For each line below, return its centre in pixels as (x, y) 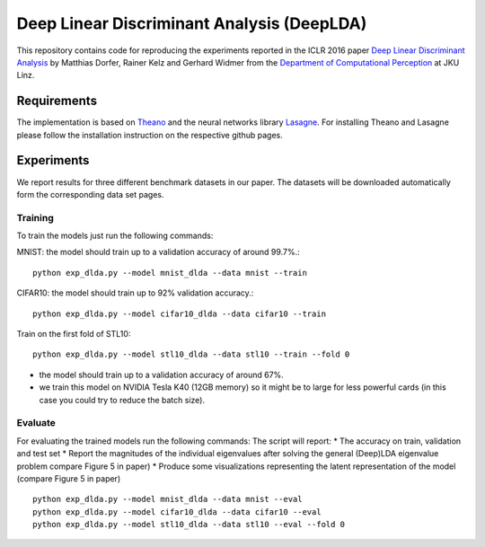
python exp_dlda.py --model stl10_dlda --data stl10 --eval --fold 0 (189, 525)
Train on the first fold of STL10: (74, 334)
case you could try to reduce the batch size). (122, 400)
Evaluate (36, 423)
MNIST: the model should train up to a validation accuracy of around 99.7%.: (158, 252)
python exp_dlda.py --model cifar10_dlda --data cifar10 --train (180, 313)
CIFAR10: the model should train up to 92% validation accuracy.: (135, 293)
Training (35, 217)
